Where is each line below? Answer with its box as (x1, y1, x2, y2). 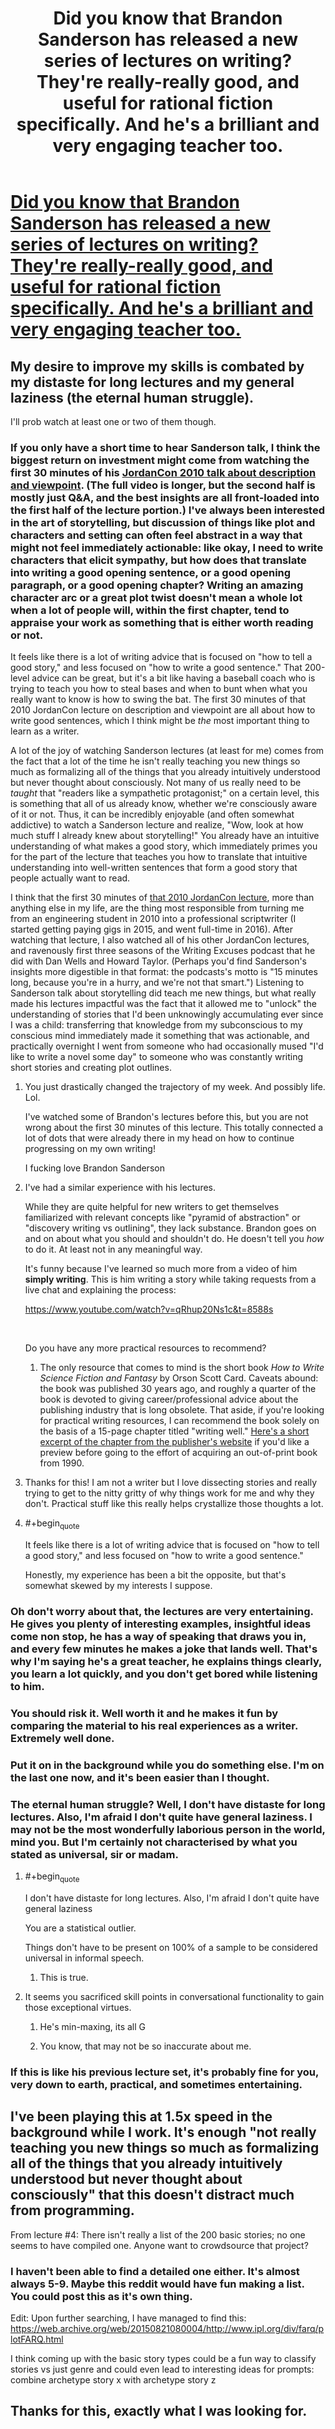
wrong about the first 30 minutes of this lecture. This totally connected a (24, 1122, 324, 1134)
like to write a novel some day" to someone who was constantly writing (10, 1051, 304, 1063)
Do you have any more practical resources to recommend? (24, 1342, 267, 1354)
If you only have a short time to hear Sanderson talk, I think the (10, 440, 321, 454)
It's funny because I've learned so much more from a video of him (24, 1263, 298, 1275)
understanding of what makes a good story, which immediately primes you (10, 840, 318, 852)
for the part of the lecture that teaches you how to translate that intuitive (10, 851, 308, 863)
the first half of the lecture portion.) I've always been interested (10, 503, 325, 517)
